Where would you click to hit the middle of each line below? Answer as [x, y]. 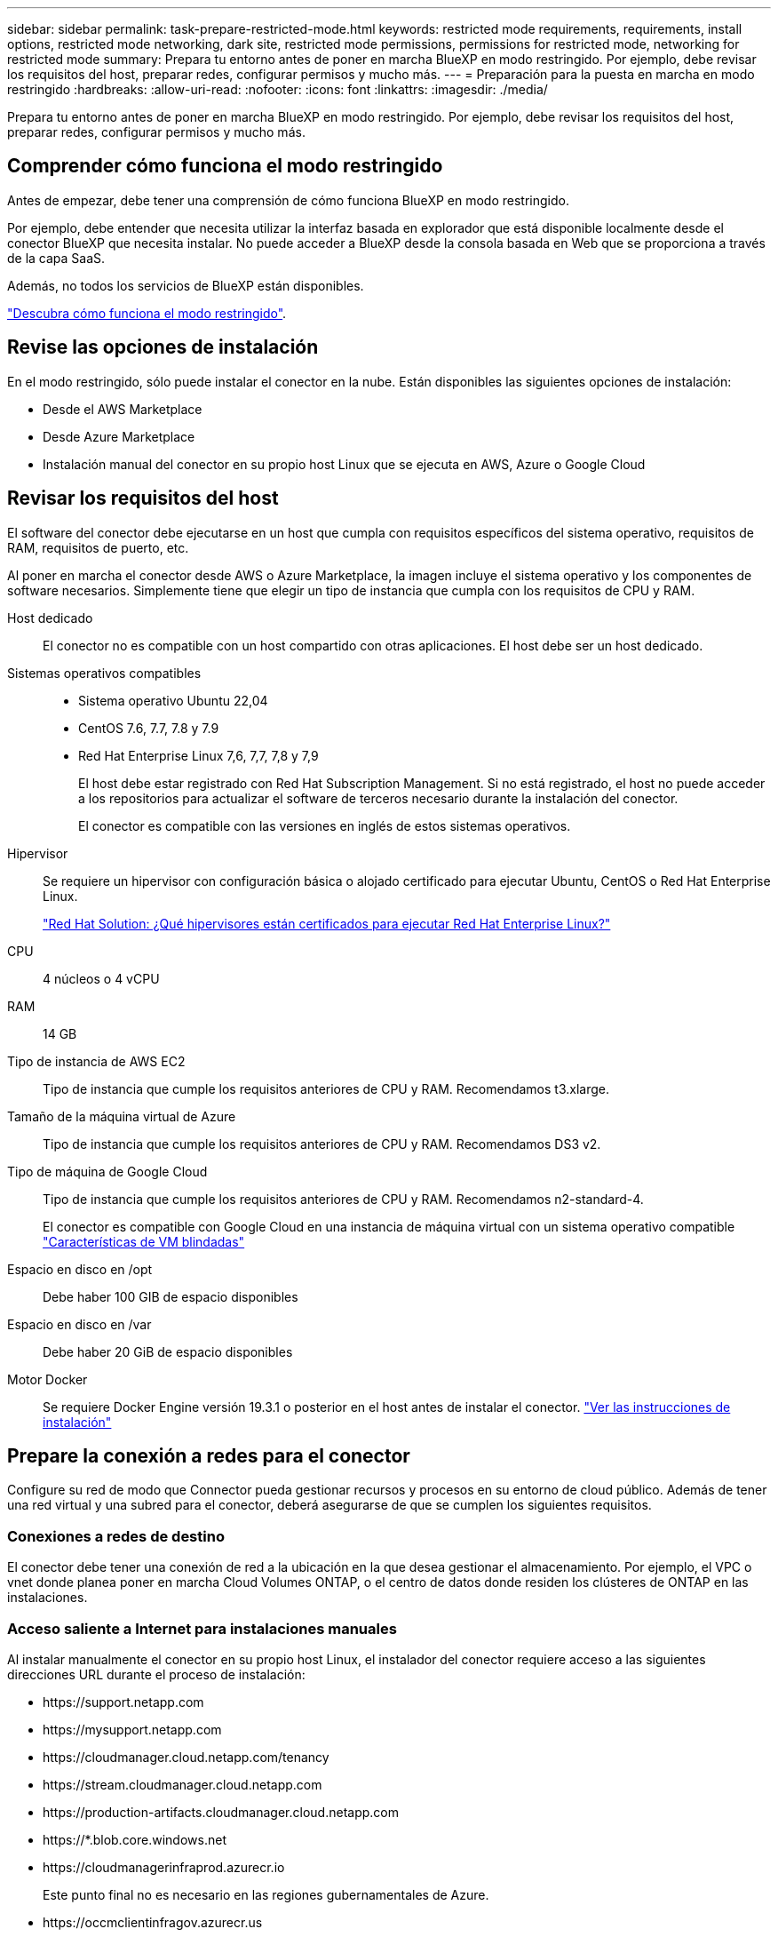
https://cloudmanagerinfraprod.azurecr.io [164, 1867]
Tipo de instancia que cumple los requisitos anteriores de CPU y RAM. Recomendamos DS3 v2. [322, 1144]
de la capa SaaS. [56, 258]
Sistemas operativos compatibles [104, 673]
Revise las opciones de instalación [163, 347]
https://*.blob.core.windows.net [135, 1839]
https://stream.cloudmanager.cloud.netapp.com [183, 1784]
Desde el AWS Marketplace [123, 409]
